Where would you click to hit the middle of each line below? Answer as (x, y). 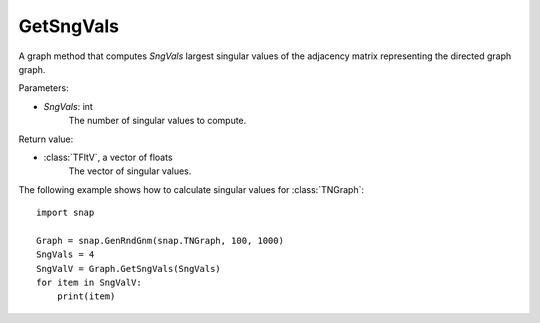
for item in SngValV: (89, 283)
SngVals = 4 (65, 254)
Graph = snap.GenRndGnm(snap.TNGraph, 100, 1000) (160, 240)
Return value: (46, 139)
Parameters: (43, 88)
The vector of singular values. (130, 171)
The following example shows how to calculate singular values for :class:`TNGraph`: (191, 189)
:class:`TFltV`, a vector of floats (108, 157)
